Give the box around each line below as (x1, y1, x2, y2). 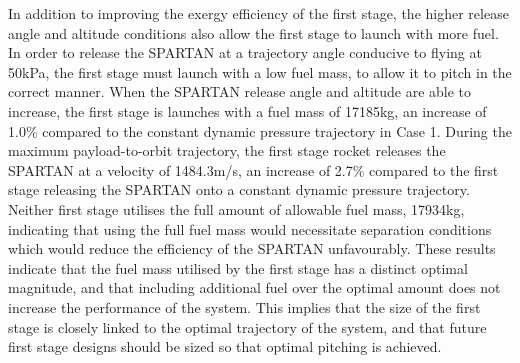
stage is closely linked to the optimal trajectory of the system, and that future (8, 316, 487, 337)
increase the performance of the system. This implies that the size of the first (8, 296, 481, 317)
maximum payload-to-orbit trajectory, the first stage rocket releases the (8, 140, 446, 161)
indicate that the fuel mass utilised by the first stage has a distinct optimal (8, 257, 468, 278)
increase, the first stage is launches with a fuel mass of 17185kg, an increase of (8, 100, 487, 121)
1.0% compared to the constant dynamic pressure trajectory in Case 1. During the (8, 120, 512, 141)
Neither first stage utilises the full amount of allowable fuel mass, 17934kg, (8, 198, 465, 219)
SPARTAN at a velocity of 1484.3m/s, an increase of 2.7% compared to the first (8, 159, 499, 180)
